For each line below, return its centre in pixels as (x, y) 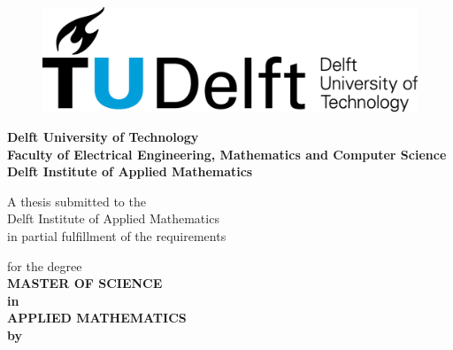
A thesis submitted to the (77, 201)
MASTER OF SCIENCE (85, 283)
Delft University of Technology (103, 137)
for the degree (45, 265)
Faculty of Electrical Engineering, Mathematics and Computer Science (227, 154)
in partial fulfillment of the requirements (117, 235)
